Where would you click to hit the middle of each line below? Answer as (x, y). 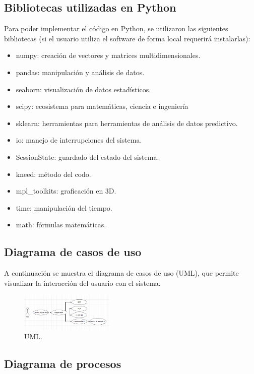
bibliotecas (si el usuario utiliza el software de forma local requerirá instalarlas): (127, 38)
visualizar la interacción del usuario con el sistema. (82, 283)
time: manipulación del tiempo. (64, 207)
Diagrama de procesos (63, 364)
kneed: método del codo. (53, 174)
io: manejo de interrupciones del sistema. (79, 140)
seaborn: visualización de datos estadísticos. (83, 89)
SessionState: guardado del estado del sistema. (87, 157)
